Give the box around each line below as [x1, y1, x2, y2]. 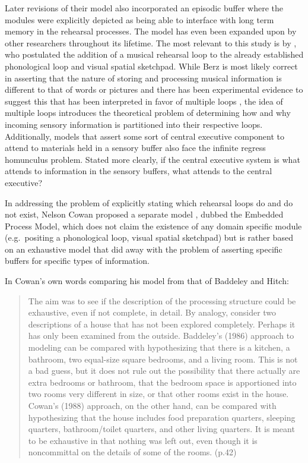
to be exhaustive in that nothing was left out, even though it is [28, 434, 258, 446]
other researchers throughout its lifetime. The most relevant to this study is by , [5, 36, 297, 49]
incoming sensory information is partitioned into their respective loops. [5, 118, 263, 130]
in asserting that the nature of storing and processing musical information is [5, 71, 282, 84]
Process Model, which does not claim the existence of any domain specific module [5, 219, 302, 232]
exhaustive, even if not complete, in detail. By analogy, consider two [28, 306, 277, 319]
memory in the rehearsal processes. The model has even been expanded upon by [5, 25, 297, 37]
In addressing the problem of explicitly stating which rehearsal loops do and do [5, 196, 293, 209]
